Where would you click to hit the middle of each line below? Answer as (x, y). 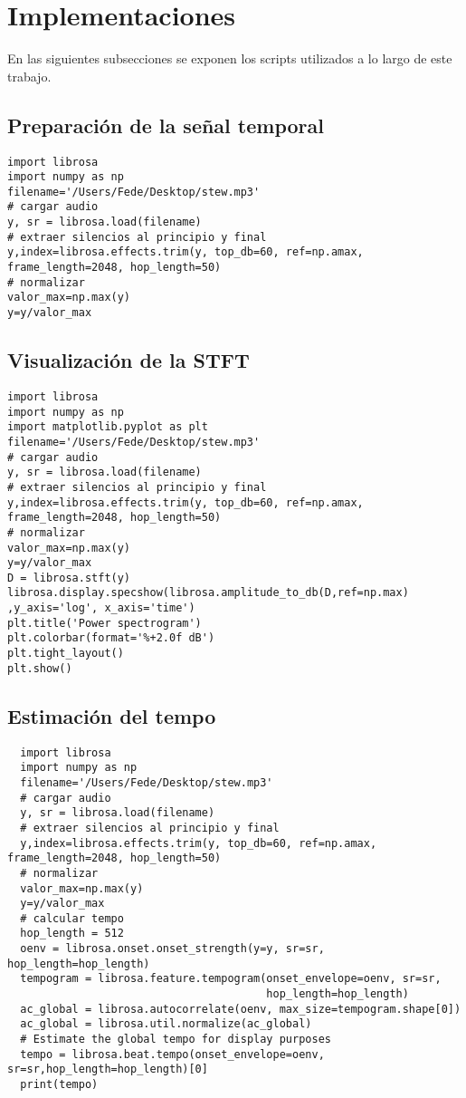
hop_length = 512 (72, 934)
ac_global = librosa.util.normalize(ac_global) (166, 1024)
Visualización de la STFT (128, 360)
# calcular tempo (72, 918)
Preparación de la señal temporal (166, 125)
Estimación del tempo (112, 715)
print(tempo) (59, 1085)
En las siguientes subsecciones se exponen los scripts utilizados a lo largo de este (230, 58)
